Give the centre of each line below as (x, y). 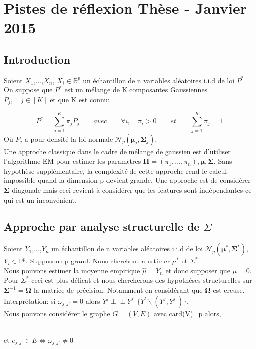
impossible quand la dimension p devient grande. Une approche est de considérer (127, 180)
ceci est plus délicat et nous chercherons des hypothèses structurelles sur (142, 280)
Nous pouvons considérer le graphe (57, 313)
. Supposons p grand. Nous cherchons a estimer (98, 261)
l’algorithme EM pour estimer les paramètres (73, 161)
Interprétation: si (30, 301)
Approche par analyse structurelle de (102, 226)
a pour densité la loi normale (69, 138)
